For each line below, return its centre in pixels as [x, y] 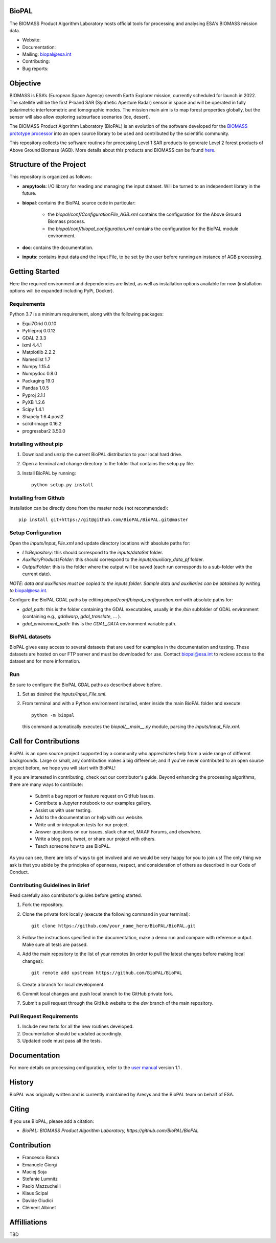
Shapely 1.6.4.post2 [43, 416]
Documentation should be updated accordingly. [72, 1033]
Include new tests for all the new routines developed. [78, 1026]
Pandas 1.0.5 [36, 388]
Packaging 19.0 [38, 380]
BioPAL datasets [30, 637]
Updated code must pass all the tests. [62, 1041]
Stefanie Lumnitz [40, 1179]
